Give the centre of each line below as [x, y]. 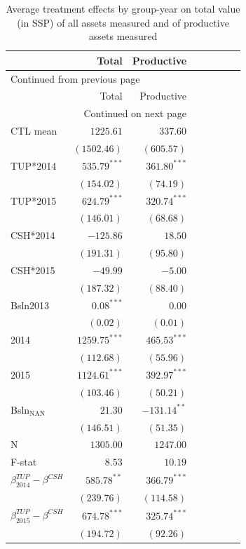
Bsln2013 [30, 305]
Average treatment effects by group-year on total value [123, 8]
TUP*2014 [34, 165]
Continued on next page [135, 113]
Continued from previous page [75, 78]
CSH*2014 [33, 235]
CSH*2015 [33, 270]
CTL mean [34, 131]
